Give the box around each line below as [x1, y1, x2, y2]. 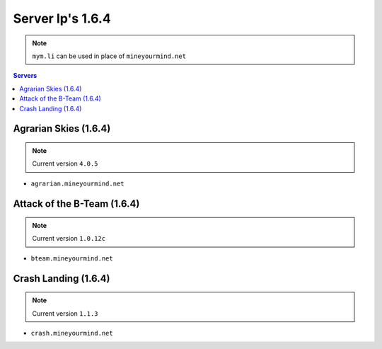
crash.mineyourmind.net [30, 329, 113, 338]
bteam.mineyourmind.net [30, 254, 113, 262]
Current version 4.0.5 [32, 159, 98, 168]
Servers [13, 71, 37, 80]
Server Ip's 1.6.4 [13, 11, 111, 26]
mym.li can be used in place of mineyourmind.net [32, 52, 187, 60]
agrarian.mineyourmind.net [30, 179, 125, 188]
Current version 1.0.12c [32, 234, 106, 243]
